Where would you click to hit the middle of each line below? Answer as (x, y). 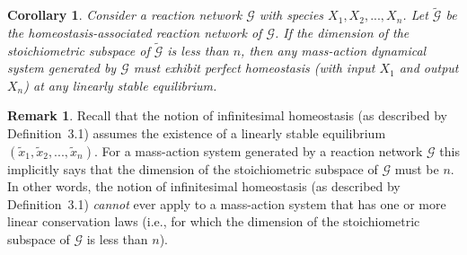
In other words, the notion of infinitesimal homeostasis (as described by (204, 186)
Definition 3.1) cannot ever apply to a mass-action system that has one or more (227, 203)
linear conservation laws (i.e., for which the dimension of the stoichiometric (214, 221)
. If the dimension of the (342, 32)
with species (291, 15)
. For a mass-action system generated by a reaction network (258, 150)
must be (417, 168)
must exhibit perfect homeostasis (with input (254, 68)
